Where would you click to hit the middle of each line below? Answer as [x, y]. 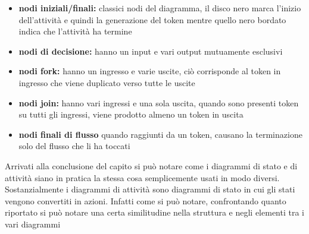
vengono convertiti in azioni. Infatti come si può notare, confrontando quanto [146, 200]
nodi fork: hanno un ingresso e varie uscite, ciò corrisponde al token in [150, 71]
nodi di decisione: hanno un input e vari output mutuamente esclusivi [151, 51]
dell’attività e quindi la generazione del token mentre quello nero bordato [152, 19]
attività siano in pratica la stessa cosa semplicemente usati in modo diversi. [142, 177]
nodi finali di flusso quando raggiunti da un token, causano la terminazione [160, 134]
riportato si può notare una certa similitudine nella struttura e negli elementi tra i [154, 212]
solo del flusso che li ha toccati [74, 146]
